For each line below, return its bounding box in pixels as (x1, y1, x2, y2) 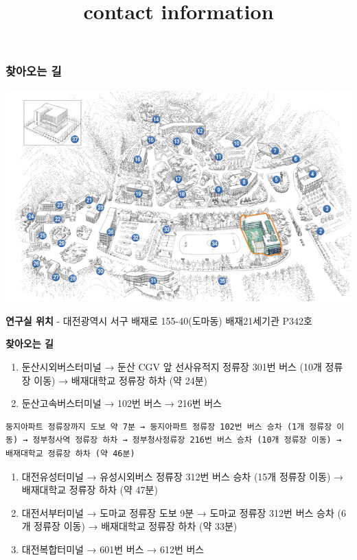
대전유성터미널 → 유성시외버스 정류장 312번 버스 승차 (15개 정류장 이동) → (21, 469, 344, 483)
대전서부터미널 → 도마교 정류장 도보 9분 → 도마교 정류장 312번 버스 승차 (21, 505, 334, 520)
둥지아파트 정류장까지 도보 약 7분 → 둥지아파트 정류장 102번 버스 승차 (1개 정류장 (5, 421, 332, 432)
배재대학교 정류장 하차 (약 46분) (5, 448, 135, 458)
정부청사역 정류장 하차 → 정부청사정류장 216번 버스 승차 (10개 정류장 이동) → (32, 435, 342, 445)
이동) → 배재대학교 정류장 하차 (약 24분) (34, 373, 207, 387)
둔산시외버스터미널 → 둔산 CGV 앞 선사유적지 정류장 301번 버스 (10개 (21, 359, 322, 373)
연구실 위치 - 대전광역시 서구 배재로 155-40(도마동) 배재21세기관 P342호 (5, 313, 312, 327)
